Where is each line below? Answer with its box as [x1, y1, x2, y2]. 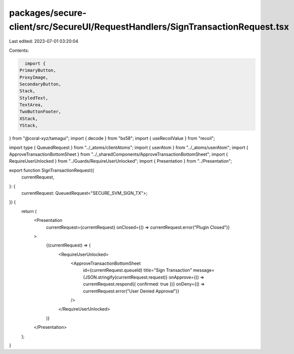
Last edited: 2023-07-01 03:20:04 [9, 38, 79, 44]
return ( [21, 208, 37, 214]
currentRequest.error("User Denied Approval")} [83, 288, 180, 294]
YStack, [19, 123, 38, 128]
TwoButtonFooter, [19, 109, 62, 114]
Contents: [9, 47, 29, 53]
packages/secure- [9, 7, 87, 18]
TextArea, [19, 102, 43, 108]
